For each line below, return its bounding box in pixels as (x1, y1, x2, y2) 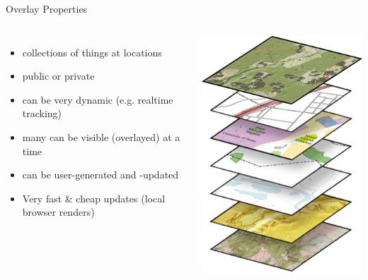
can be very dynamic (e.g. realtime (22, 92, 173, 106)
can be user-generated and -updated (22, 167, 179, 182)
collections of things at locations (22, 44, 162, 59)
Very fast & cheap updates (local (22, 190, 166, 205)
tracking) (22, 106, 62, 121)
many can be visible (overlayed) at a (22, 129, 180, 144)
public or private (22, 68, 95, 83)
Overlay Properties (6, 1, 88, 16)
